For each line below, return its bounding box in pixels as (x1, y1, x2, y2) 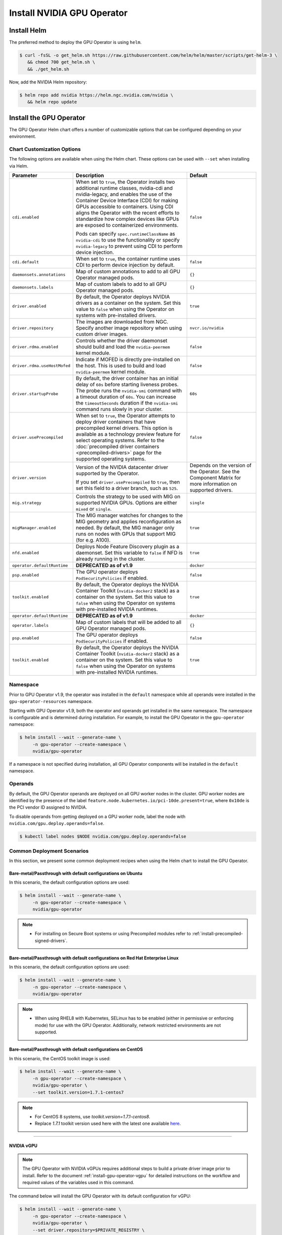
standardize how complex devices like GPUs (76, 215, 179, 222)
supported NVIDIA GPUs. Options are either (76, 499, 177, 506)
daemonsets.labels (12, 285, 54, 290)
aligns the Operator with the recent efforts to (76, 209, 180, 216)
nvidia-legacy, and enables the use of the (76, 191, 172, 198)
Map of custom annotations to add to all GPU (76, 268, 180, 275)
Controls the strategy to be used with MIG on (76, 493, 180, 500)
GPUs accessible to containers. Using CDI (76, 203, 174, 210)
